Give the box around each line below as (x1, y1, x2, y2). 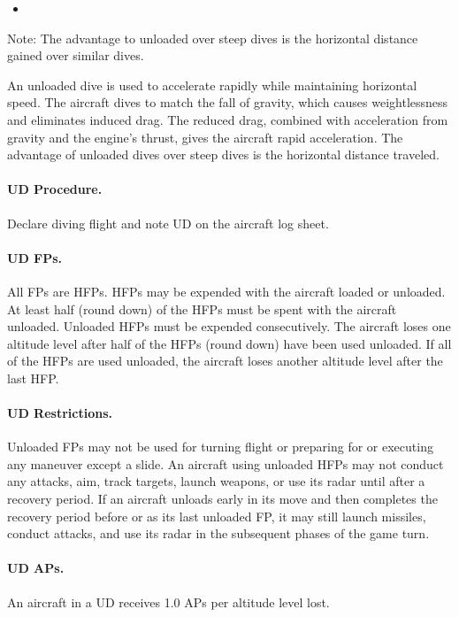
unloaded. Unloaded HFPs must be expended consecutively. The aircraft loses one (7, 317, 451, 335)
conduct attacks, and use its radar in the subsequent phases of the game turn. (7, 524, 430, 543)
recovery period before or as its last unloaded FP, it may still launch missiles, (7, 506, 426, 525)
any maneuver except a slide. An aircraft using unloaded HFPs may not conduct (7, 454, 444, 473)
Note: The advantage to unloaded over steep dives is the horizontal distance (7, 28, 418, 47)
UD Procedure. (7, 180, 103, 198)
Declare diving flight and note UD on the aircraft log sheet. (7, 213, 329, 232)
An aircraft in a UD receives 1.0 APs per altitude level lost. (7, 592, 330, 611)
